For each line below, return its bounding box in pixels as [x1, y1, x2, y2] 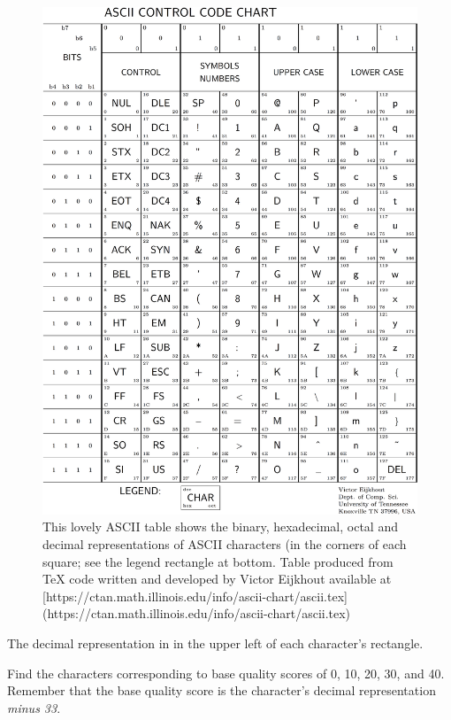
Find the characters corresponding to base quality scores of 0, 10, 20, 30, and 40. [7, 663, 445, 682]
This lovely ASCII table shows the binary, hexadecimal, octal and [42, 517, 398, 536]
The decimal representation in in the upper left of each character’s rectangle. [7, 633, 424, 652]
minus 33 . [7, 698, 61, 716]
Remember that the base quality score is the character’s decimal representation [7, 681, 436, 700]
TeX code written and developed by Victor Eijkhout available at [42, 569, 392, 588]
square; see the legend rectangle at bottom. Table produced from [42, 552, 394, 570]
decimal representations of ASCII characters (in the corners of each [42, 534, 407, 553]
